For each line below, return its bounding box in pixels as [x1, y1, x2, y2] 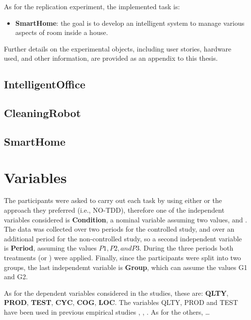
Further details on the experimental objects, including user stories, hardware [4, 43, 232, 53]
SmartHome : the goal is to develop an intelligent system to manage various [15, 17, 245, 28]
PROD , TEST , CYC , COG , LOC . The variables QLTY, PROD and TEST [4, 297, 238, 307]
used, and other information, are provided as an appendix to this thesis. [4, 53, 218, 63]
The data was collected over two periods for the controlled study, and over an [4, 224, 234, 234]
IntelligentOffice [4, 77, 85, 92]
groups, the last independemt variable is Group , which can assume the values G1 [4, 262, 248, 272]
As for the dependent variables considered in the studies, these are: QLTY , [4, 287, 229, 298]
